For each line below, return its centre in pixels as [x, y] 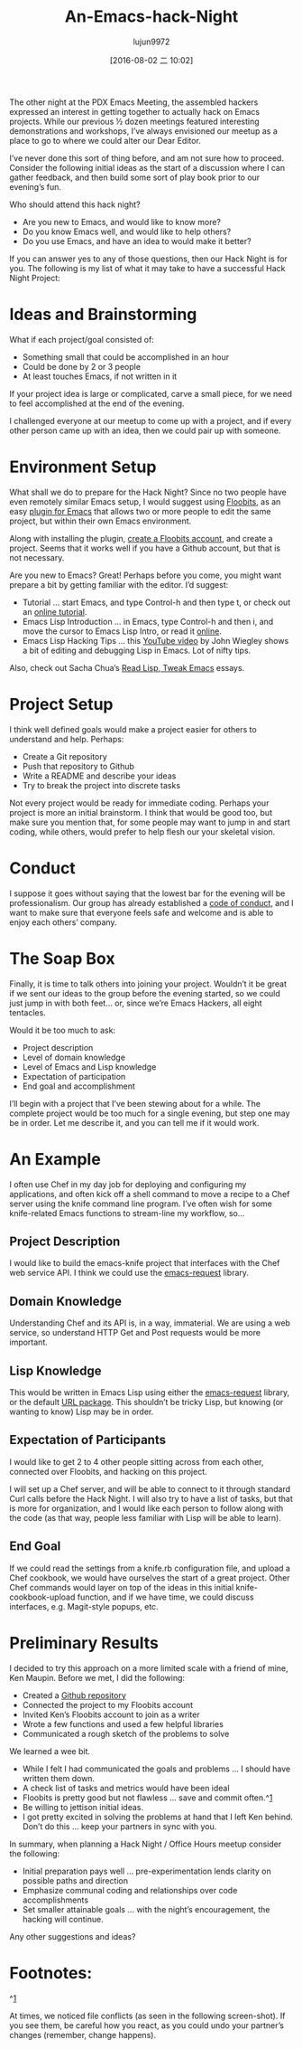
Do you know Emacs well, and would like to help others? [127, 231]
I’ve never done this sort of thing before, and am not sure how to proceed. [146, 158]
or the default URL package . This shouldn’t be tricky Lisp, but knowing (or [146, 1402]
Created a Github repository [74, 1695]
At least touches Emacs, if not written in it [100, 376]
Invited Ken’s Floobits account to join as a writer [111, 1714]
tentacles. [28, 1012]
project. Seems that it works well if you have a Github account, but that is [145, 548]
